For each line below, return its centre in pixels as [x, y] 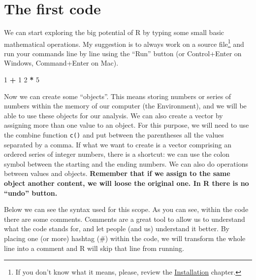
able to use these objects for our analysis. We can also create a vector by [113, 115]
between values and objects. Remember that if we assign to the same [117, 173]
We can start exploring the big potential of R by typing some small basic [114, 32]
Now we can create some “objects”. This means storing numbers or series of [118, 96]
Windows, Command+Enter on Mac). [61, 63]
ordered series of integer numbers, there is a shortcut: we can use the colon [117, 154]
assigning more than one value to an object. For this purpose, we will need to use [127, 125]
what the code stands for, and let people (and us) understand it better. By [117, 228]
